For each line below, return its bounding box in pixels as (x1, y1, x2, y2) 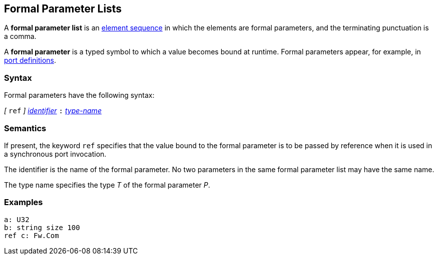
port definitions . (4, 56, 57, 65)
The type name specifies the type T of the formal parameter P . (4, 180, 210, 189)
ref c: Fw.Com (4, 231, 59, 240)
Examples (4, 197, 43, 208)
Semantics (4, 123, 47, 133)
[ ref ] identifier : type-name (4, 106, 102, 115)
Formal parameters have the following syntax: (4, 91, 155, 100)
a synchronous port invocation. (4, 149, 107, 158)
